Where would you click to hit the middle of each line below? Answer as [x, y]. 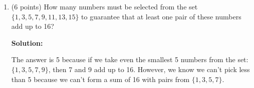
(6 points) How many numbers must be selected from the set [104, 6]
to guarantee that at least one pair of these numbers [161, 16]
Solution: [27, 43]
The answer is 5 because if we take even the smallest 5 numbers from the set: [130, 59]
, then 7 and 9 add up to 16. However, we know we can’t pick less [149, 69]
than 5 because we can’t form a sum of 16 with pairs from [100, 79]
